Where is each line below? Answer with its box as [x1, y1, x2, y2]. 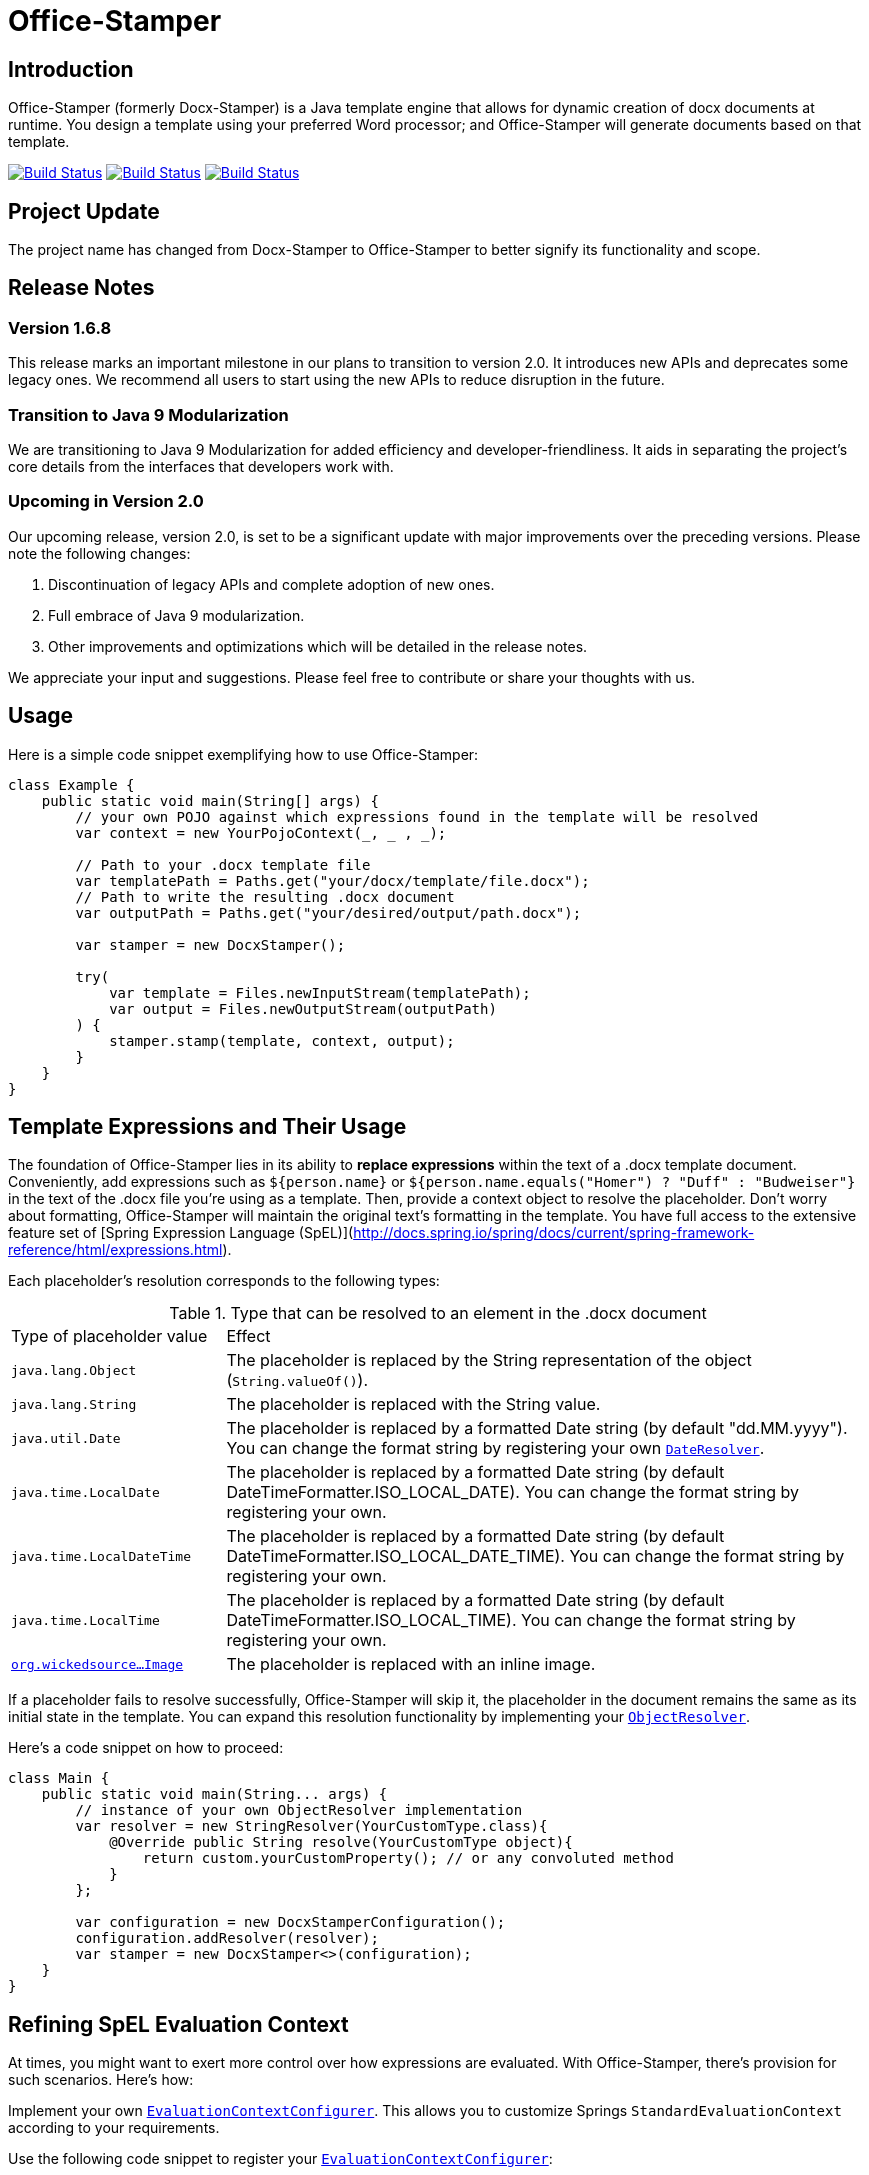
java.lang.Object [11, 1362, 137, 1378]
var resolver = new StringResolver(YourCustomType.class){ [75, 1818, 548, 1835]
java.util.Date [11, 1430, 121, 1446]
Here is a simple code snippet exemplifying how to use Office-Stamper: [8, 745, 479, 763]
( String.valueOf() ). [226, 1370, 369, 1391]
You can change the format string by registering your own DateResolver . [226, 1438, 765, 1459]
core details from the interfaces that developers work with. [8, 457, 394, 475]
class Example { [8, 776, 135, 793]
